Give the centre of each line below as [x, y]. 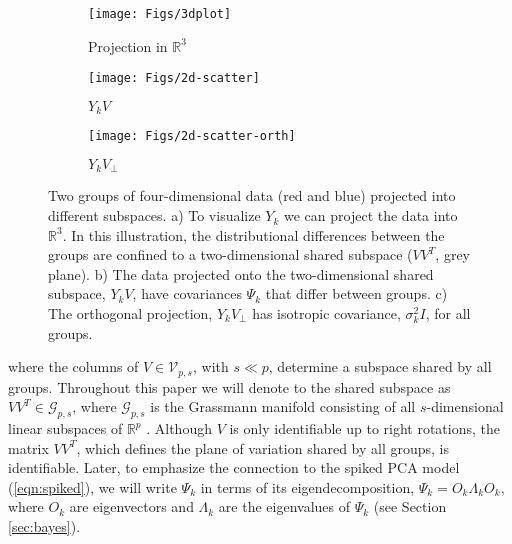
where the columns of [73, 366]
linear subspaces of [65, 428]
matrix [28, 447]
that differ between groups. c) [356, 293]
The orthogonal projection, [130, 313]
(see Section [410, 506]
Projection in [128, 45]
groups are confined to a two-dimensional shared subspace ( [230, 254]
